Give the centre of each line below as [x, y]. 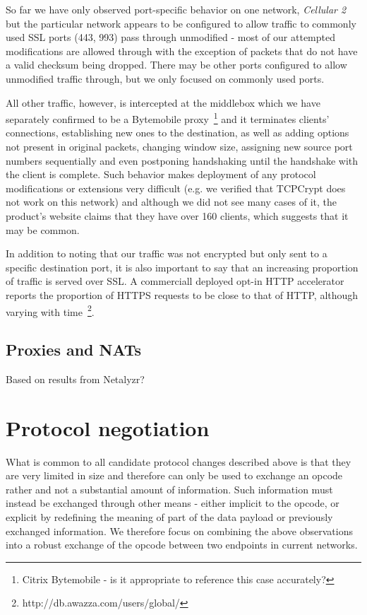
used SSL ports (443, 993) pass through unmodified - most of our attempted [170, 37]
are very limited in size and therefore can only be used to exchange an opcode [174, 475]
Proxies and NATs [74, 350]
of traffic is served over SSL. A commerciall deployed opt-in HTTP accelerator [175, 281]
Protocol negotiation [108, 427]
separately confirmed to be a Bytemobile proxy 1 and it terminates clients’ [168, 118]
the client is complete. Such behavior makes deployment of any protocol [161, 174]
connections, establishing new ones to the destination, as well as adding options [178, 133]
